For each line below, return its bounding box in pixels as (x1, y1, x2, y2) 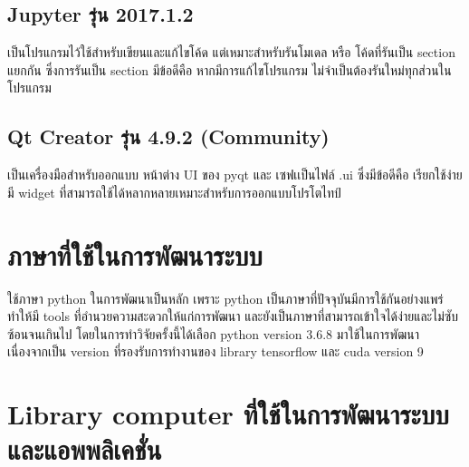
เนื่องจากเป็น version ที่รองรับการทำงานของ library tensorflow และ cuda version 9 (7, 342, 424, 361)
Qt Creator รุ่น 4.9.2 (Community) (7, 122, 330, 151)
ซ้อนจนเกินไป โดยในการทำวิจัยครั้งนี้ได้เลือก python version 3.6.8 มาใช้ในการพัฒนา (7, 324, 419, 343)
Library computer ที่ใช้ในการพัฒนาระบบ (7, 395, 449, 433)
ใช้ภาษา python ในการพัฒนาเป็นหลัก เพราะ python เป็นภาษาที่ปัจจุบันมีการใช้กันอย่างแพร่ (7, 288, 444, 307)
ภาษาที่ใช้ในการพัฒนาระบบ (7, 236, 263, 273)
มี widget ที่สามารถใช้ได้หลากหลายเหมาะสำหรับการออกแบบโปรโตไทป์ (7, 182, 341, 201)
